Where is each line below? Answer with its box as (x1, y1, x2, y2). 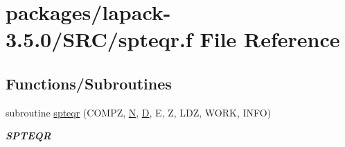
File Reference (200, 25, 340, 53)
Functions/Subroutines (6, 72, 172, 94)
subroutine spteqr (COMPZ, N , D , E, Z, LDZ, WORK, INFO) (6, 105, 272, 119)
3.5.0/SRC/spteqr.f (6, 25, 193, 53)
